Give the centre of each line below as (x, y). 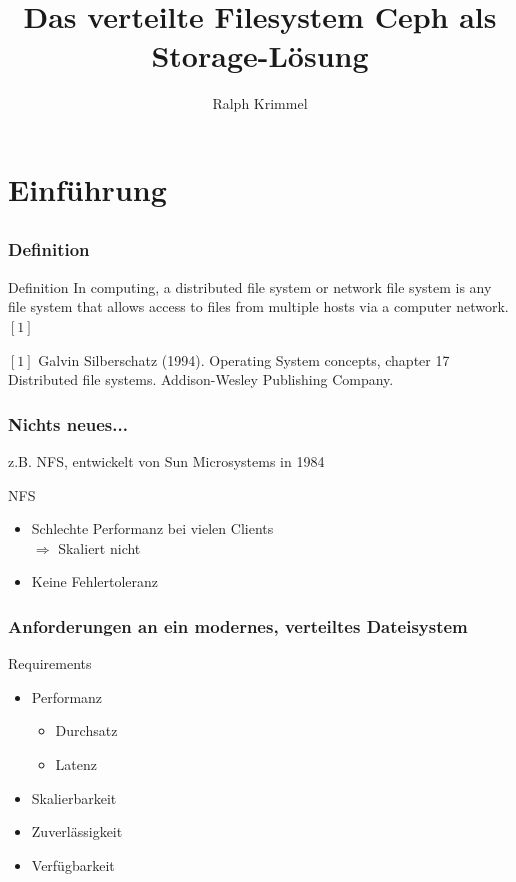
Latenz (76, 763)
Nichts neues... (68, 423)
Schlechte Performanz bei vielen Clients (152, 528)
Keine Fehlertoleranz (95, 581)
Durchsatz (86, 730)
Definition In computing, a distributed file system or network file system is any (250, 286)
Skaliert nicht (99, 547)
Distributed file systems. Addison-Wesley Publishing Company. (201, 379)
